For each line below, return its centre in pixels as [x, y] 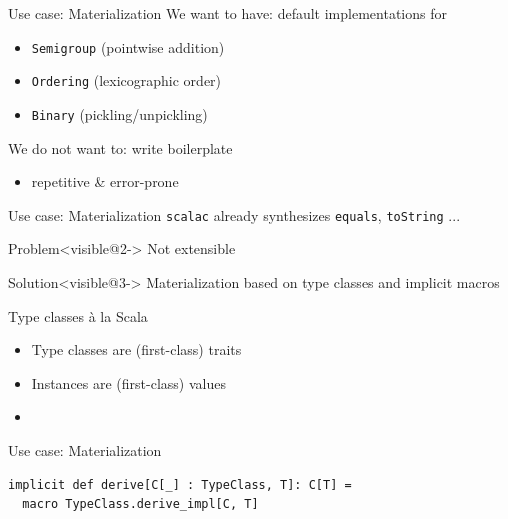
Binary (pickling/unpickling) [119, 113]
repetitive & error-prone [105, 181]
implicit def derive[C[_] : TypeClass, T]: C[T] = [180, 484]
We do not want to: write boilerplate [120, 147]
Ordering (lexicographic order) [126, 80]
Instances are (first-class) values [128, 382]
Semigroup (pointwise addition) [128, 46]
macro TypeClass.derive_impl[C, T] [140, 504]
